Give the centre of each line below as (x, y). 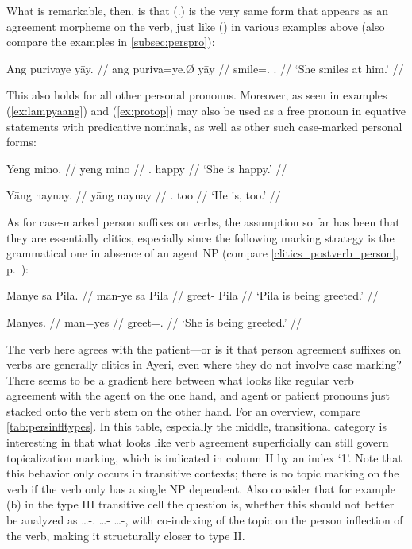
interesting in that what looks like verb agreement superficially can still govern (198, 442)
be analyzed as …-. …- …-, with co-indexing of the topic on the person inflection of (205, 520)
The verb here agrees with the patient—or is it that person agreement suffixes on (204, 348)
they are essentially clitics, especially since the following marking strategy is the (200, 237)
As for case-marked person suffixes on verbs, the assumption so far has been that (203, 221)
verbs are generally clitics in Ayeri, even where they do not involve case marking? (204, 364)
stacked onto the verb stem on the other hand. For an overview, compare (184, 410)
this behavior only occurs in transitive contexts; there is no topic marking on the (203, 473)
